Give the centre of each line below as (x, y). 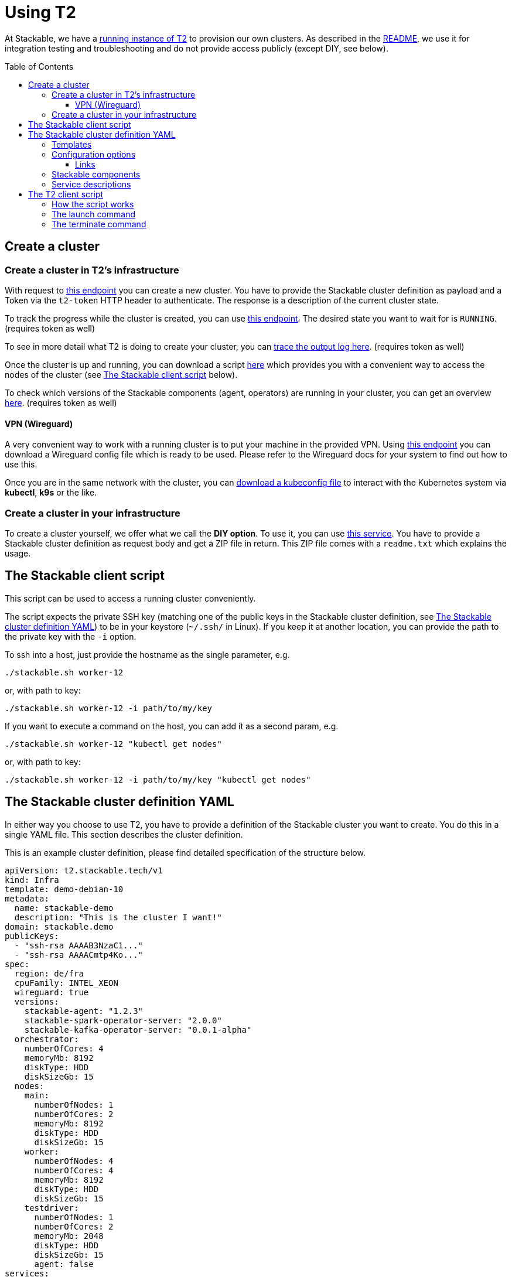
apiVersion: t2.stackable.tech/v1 (84, 870)
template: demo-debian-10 (64, 889)
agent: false (64, 1264)
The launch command (94, 214)
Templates (72, 144)
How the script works (93, 204)
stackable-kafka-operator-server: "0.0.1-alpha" (138, 1030)
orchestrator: (47, 1039)
